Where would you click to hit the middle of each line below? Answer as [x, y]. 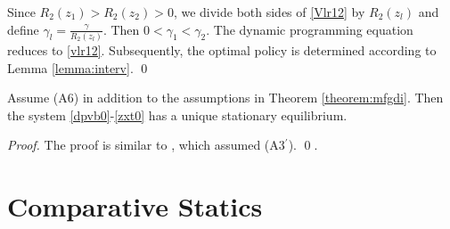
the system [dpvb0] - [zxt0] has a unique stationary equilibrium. [177, 114]
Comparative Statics [135, 206]
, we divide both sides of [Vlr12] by [269, 12]
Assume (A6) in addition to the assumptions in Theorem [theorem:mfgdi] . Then [225, 98]
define [23, 29]
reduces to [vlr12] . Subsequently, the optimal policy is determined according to [222, 49]
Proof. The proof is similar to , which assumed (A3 [146, 145]
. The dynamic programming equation [310, 29]
